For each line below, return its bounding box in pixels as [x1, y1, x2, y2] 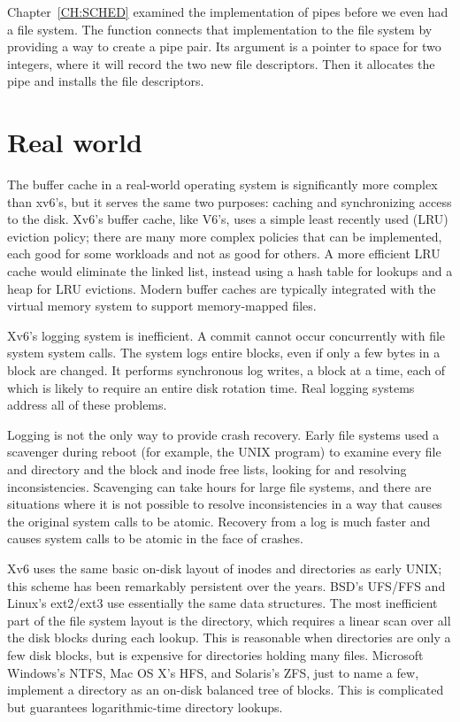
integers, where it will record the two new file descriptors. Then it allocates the [7, 54, 435, 73]
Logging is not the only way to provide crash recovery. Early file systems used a [7, 425, 440, 443]
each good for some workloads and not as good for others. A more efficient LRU [7, 244, 441, 263]
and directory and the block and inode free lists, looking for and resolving [7, 460, 407, 478]
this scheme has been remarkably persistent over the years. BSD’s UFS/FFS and [7, 576, 446, 595]
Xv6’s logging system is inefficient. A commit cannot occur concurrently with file [7, 326, 446, 344]
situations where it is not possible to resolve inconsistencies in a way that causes [7, 495, 442, 513]
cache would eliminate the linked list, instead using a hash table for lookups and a [7, 262, 453, 280]
